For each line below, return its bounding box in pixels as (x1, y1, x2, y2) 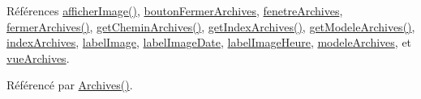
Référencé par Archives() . (6, 76, 133, 93)
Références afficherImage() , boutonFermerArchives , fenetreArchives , (6, 2, 343, 19)
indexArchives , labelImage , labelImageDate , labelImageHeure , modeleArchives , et (6, 34, 412, 51)
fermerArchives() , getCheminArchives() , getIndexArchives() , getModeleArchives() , (6, 18, 415, 35)
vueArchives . (6, 49, 70, 66)
